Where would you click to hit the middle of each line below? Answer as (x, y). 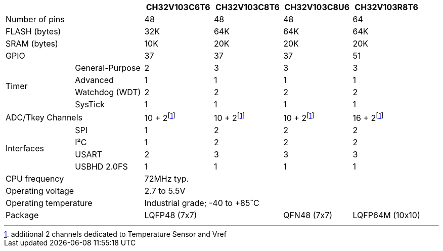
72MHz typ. (167, 179)
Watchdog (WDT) (108, 92)
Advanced (94, 80)
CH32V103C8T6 (248, 7)
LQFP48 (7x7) (171, 215)
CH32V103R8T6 (386, 7)
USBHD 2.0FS (101, 167)
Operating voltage (40, 191)
